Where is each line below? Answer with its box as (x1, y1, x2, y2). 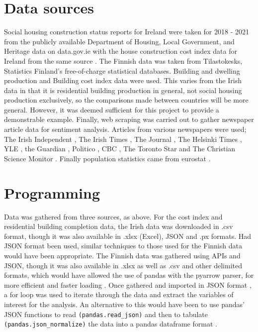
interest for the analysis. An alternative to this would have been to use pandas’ (4, 299, 245, 309)
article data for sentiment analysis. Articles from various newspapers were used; (4, 124, 247, 134)
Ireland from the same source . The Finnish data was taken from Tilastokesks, (4, 55, 243, 66)
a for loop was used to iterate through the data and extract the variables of (4, 289, 234, 300)
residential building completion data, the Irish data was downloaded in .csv (4, 221, 233, 231)
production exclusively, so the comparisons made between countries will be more (4, 95, 249, 105)
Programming (4, 182, 100, 203)
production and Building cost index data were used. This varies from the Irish (4, 75, 242, 86)
